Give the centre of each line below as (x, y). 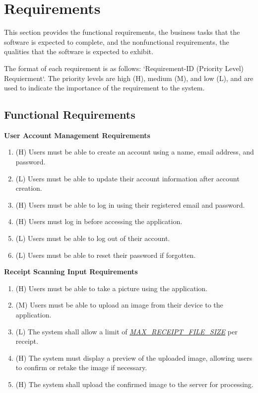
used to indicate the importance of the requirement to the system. (104, 88)
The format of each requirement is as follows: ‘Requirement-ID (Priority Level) (124, 68)
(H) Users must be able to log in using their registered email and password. (130, 204)
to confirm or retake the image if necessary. (81, 367)
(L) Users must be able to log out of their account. (93, 238)
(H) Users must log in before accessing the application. (99, 221)
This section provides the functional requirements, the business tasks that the (122, 32)
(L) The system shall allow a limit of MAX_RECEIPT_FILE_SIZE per (127, 331)
